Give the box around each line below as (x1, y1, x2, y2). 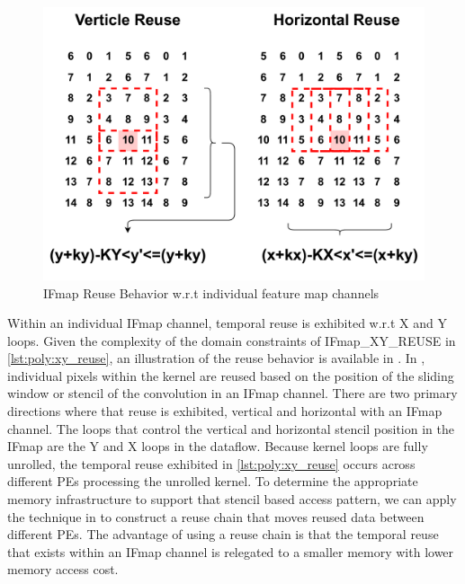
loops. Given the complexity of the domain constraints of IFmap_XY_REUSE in (7, 331, 456, 350)
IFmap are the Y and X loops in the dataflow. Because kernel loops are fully (7, 437, 428, 456)
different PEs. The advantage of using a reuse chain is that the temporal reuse (7, 525, 439, 544)
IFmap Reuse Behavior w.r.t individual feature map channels (43, 283, 380, 302)
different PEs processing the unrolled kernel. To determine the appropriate (7, 472, 418, 491)
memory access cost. (7, 560, 119, 579)
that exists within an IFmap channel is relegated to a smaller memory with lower (7, 542, 454, 561)
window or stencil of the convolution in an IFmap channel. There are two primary (7, 384, 458, 403)
